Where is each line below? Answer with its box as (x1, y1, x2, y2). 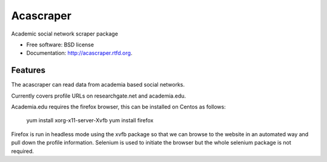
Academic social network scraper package (11, 30, 118, 37)
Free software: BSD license (26, 41, 94, 48)
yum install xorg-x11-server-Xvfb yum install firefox (26, 117, 154, 124)
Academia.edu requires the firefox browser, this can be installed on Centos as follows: (11, 103, 226, 111)
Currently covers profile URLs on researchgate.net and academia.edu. (11, 92, 187, 99)
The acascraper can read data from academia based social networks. (11, 81, 185, 89)
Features (11, 65, 45, 75)
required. (11, 148, 35, 155)
